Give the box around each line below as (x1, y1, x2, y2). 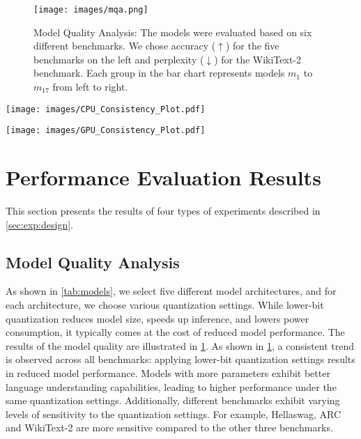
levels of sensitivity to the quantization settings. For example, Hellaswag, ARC (6, 406, 341, 421)
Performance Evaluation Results (6, 163, 321, 192)
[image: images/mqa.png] (33, 5, 148, 15)
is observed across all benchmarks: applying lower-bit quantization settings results (6, 352, 355, 367)
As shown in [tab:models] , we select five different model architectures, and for (6, 284, 337, 298)
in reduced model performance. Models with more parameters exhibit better (6, 366, 330, 380)
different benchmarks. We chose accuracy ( (33, 38, 216, 53)
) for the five (225, 38, 279, 53)
